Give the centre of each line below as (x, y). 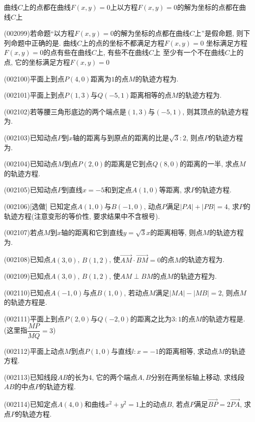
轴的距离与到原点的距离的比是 (121, 137)
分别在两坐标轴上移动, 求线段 (198, 377)
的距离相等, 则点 (176, 232)
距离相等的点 (151, 95)
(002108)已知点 (27, 259)
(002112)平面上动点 (34, 351)
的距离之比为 (151, 318)
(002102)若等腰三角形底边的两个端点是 (65, 111)
